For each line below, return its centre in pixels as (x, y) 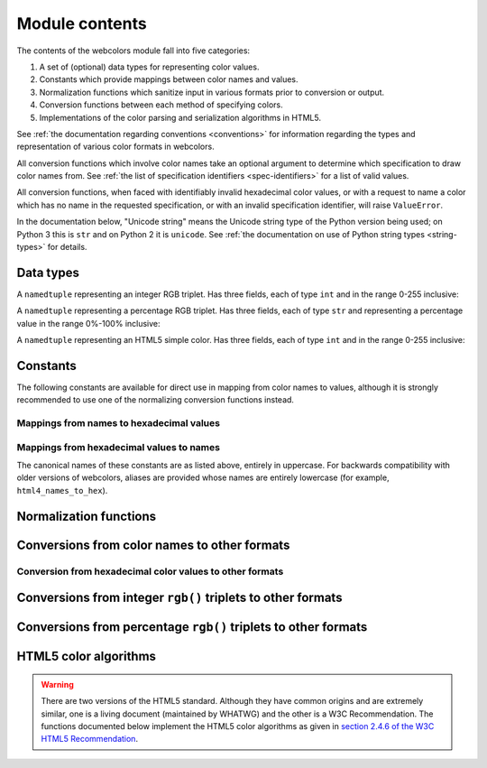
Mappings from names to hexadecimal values (119, 423)
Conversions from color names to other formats (153, 545)
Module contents (82, 23)
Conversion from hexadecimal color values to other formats (150, 571)
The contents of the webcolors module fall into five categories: (133, 51)
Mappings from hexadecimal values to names (119, 447)
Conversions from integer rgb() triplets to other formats (179, 598)
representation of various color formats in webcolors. (116, 147)
